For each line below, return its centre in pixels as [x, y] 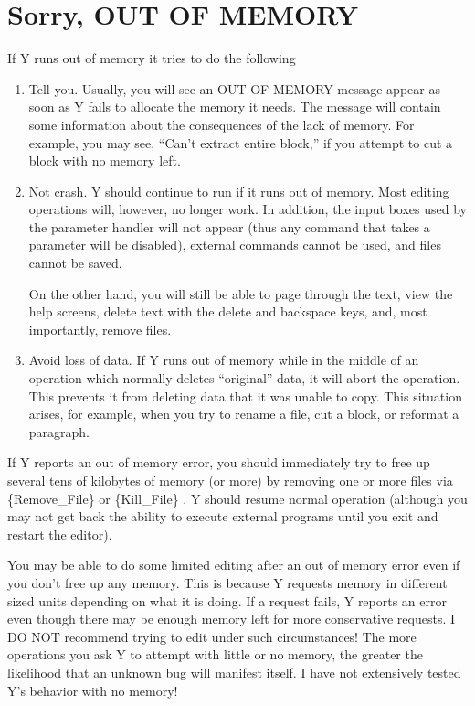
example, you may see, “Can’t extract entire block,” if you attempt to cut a [241, 142]
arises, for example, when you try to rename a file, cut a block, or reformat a [244, 414]
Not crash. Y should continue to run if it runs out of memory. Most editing [239, 191]
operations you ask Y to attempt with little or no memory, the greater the [215, 654]
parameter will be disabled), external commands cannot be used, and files [235, 245]
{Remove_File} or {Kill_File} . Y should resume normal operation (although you [237, 498]
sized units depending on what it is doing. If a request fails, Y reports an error [227, 600]
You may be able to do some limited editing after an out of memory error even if [234, 565]
